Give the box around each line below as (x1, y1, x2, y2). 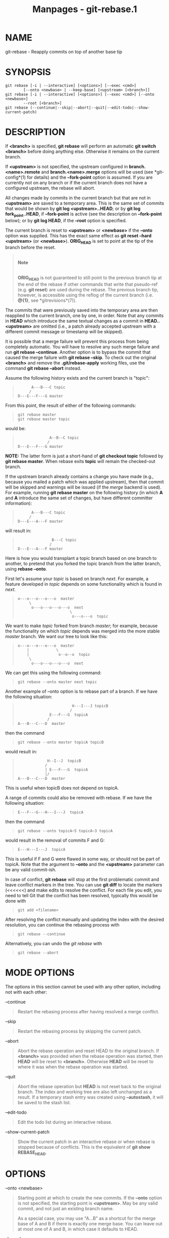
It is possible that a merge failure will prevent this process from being (5, 338, 149, 344)
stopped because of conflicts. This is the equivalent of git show (17, 1144, 150, 1150)
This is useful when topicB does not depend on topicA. (5, 785, 119, 791)
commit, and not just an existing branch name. (17, 1205, 114, 1211)
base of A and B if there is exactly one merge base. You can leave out (17, 1220, 162, 1226)
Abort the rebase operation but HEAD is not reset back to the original (17, 1084, 161, 1090)
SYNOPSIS (5, 67, 51, 78)
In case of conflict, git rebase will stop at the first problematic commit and (5, 876, 159, 883)
